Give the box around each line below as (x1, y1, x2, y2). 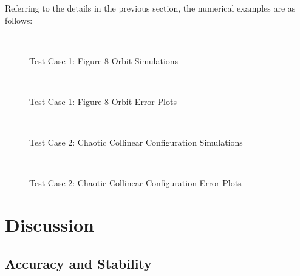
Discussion (5, 212, 94, 237)
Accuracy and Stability (5, 254, 152, 272)
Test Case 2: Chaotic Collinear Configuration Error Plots (29, 177, 242, 189)
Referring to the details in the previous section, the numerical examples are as (5, 2, 296, 14)
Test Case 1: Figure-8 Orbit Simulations (29, 54, 179, 67)
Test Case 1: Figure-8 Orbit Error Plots (29, 95, 177, 107)
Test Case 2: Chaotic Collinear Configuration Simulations (29, 136, 243, 149)
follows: (5, 13, 33, 26)
